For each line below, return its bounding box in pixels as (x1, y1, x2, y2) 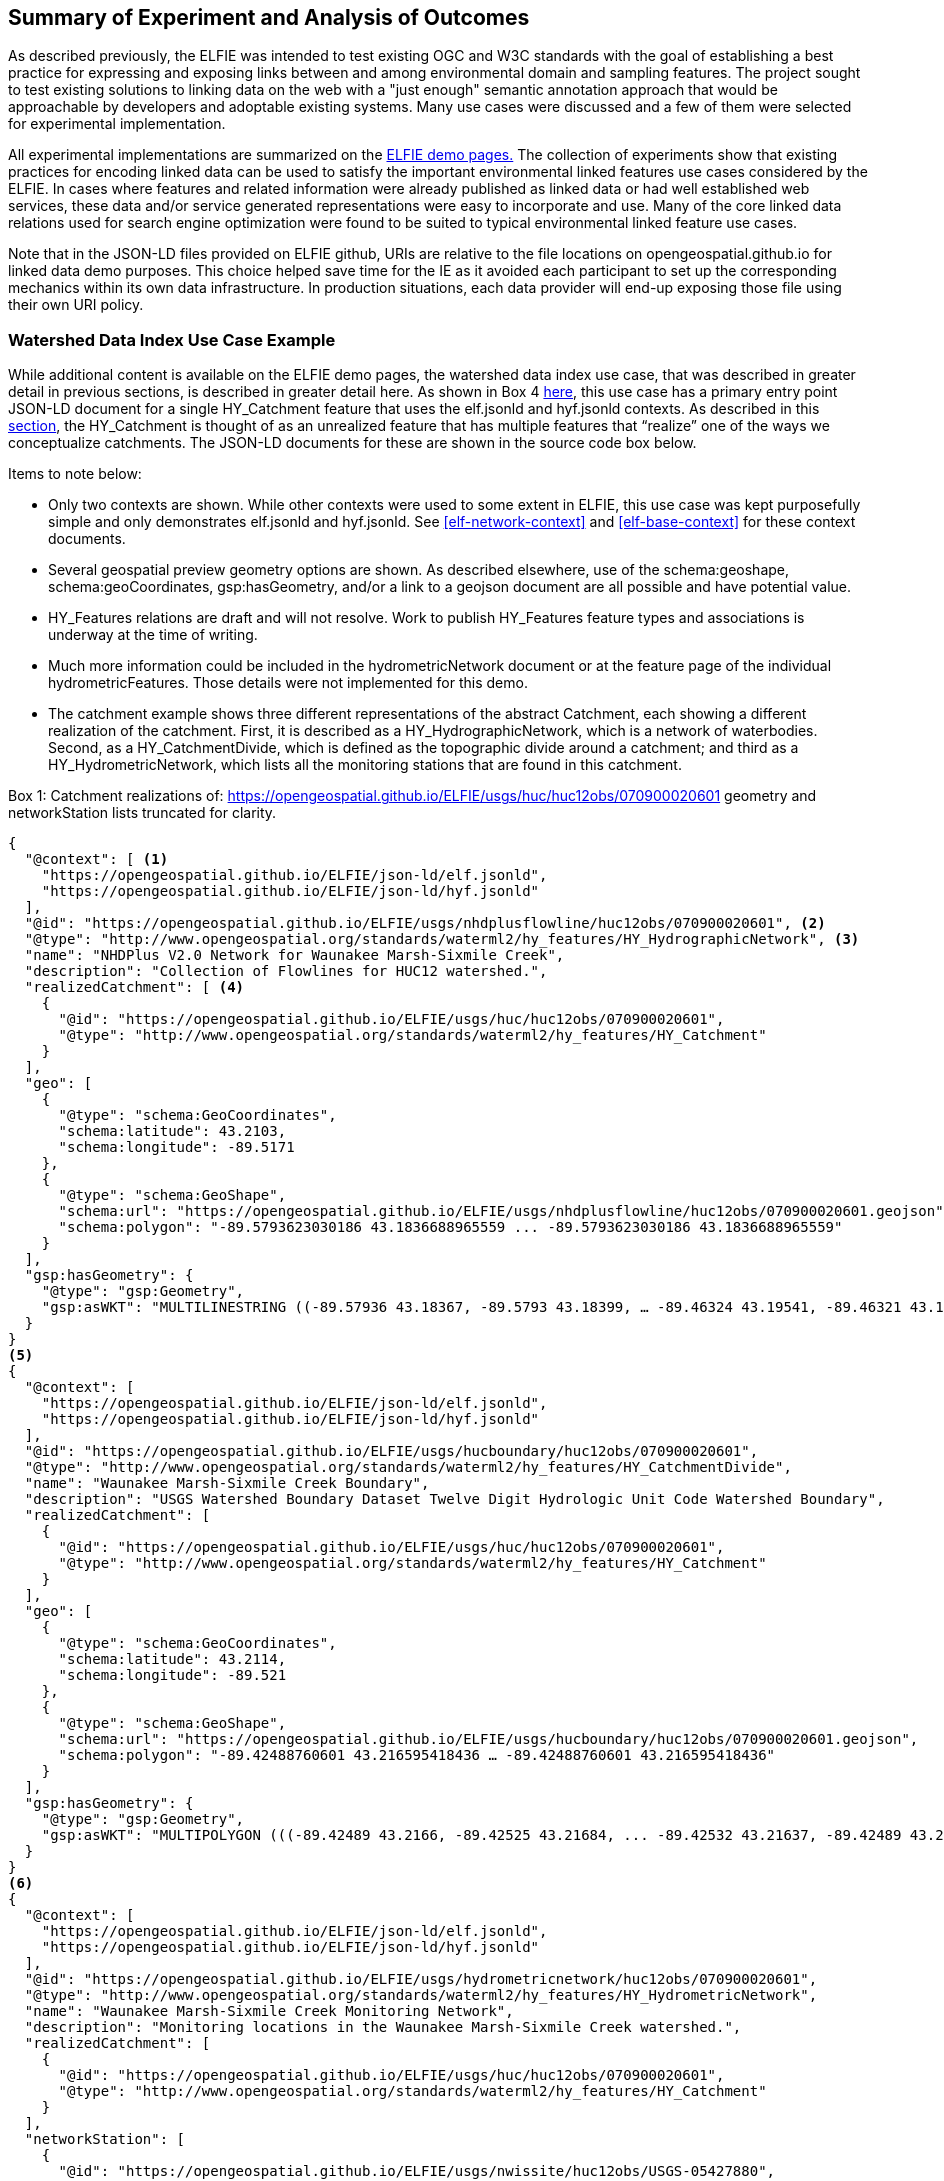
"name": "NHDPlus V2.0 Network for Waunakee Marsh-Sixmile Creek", (24, 947, 565, 964)
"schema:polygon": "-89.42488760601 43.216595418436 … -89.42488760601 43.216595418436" (58, 1747, 776, 1764)
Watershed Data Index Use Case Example (8, 329, 336, 350)
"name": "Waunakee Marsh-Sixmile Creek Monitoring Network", (24, 2003, 514, 2020)
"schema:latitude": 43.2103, (58, 1123, 287, 1140)
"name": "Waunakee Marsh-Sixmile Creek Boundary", (24, 1475, 430, 1492)
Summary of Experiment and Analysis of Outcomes (8, 5, 530, 30)
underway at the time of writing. (48, 626, 258, 644)
